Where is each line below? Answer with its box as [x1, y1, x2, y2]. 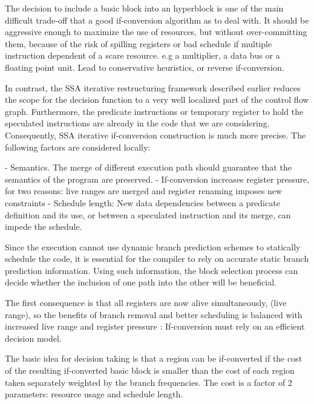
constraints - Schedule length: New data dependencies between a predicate [5, 196, 280, 209]
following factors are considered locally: [5, 140, 151, 153]
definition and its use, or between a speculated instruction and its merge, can [5, 208, 291, 221]
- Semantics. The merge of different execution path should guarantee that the [5, 161, 292, 174]
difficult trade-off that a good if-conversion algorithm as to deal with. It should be [5, 13, 309, 26]
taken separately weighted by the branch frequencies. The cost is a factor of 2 [5, 376, 292, 388]
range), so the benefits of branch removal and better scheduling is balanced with [5, 308, 303, 321]
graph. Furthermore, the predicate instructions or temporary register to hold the [5, 105, 304, 117]
